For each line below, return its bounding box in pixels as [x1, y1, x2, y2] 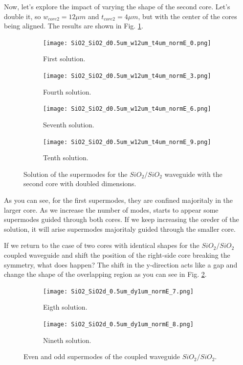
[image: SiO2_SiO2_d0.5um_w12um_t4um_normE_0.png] [43, 39, 211, 47]
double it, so [4, 11, 41, 21]
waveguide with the [164, 169, 222, 179]
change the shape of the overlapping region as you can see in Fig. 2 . [4, 269, 207, 279]
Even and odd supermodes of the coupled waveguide [23, 351, 180, 362]
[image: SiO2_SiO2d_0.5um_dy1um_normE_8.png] [43, 320, 194, 328]
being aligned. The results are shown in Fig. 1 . [4, 21, 143, 31]
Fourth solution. [43, 86, 91, 97]
